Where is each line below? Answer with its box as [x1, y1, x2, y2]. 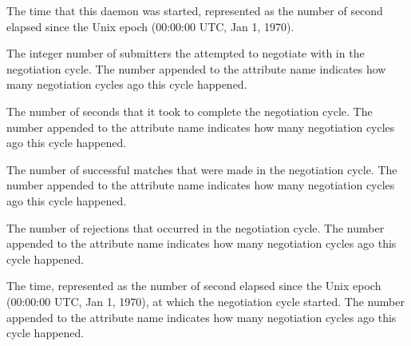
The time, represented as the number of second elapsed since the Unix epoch [6, 277, 381, 294]
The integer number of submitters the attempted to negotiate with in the [6, 45, 365, 62]
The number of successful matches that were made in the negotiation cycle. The [6, 161, 397, 177]
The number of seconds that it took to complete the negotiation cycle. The [6, 102, 373, 119]
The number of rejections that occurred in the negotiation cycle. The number [6, 219, 385, 236]
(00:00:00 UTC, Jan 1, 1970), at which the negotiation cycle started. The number [6, 292, 405, 309]
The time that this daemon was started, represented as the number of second [6, 2, 383, 18]
